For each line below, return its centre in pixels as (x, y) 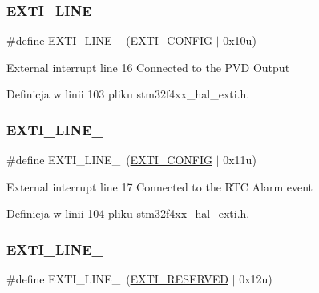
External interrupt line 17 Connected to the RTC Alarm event (160, 186)
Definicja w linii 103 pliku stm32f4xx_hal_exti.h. (128, 94)
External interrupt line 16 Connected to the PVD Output (148, 67)
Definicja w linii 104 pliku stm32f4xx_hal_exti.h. (128, 213)
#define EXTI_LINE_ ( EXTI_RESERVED (117, 279)
